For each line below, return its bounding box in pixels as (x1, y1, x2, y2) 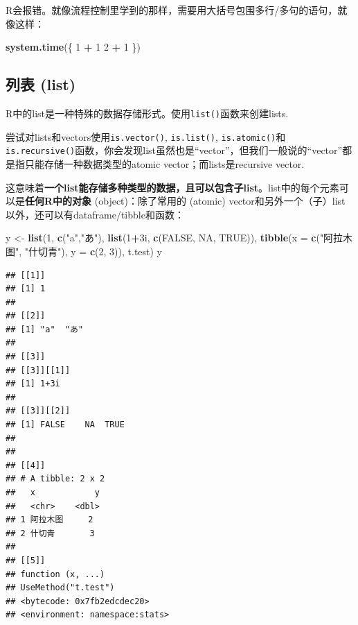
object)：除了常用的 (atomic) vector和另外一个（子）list (98, 194, 346, 208)
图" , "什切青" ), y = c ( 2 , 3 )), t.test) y (6, 243, 163, 258)
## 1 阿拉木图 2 (6, 515, 93, 525)
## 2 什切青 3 (6, 528, 95, 538)
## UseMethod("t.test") (6, 583, 115, 593)
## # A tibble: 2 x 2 (6, 474, 105, 484)
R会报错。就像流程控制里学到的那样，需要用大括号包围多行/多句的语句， (6, 3, 338, 17)
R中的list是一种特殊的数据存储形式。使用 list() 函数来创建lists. (6, 105, 289, 120)
